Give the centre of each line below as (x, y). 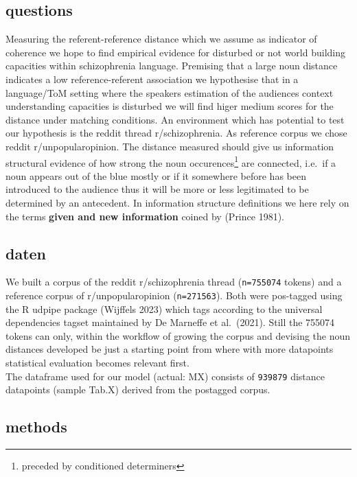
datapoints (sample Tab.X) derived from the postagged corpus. (138, 389)
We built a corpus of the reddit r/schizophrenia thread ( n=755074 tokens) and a (174, 282)
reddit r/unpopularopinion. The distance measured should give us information (170, 146)
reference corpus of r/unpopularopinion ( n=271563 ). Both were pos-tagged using (174, 295)
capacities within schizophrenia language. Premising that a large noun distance (172, 66)
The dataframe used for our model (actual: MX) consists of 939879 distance (165, 376)
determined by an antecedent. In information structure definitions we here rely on (177, 202)
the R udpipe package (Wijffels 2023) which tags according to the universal (164, 309)
